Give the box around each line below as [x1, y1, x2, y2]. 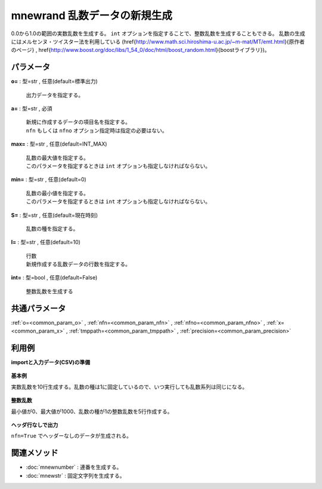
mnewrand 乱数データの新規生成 [11, 9, 173, 22]
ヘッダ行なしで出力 [11, 422, 58, 429]
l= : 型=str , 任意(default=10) [11, 239, 80, 246]
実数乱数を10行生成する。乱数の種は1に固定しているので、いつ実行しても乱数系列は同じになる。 [11, 383, 248, 390]
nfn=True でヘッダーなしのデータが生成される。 [11, 432, 132, 439]
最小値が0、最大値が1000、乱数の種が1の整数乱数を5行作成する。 [11, 408, 173, 415]
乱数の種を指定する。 [26, 224, 79, 232]
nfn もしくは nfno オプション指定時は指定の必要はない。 [26, 127, 168, 134]
